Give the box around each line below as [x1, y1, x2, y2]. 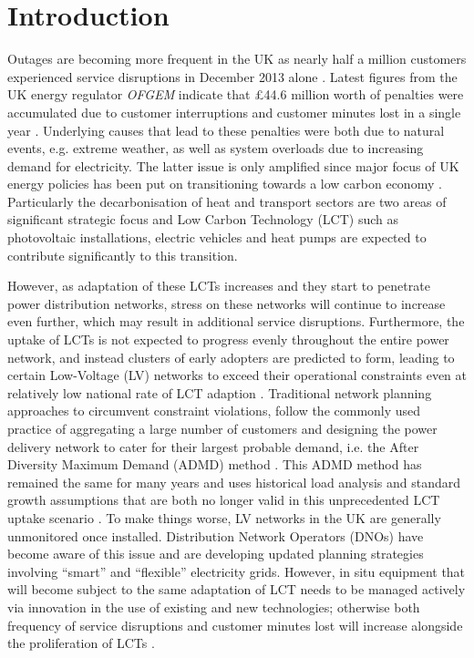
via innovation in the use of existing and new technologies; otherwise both [7, 597, 420, 616]
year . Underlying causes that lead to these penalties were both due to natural [7, 120, 445, 139]
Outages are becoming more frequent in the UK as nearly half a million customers [7, 49, 467, 68]
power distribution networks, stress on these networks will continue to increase [7, 293, 446, 313]
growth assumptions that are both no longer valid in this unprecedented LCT [7, 490, 440, 509]
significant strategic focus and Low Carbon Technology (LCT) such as [7, 210, 399, 229]
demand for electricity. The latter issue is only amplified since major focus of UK [7, 156, 459, 175]
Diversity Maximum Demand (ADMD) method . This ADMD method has [7, 455, 422, 474]
